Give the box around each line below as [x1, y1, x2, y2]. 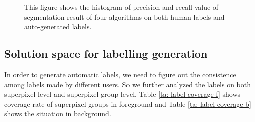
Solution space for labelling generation [4, 46, 208, 61]
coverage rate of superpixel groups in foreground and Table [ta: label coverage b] [4, 98, 251, 109]
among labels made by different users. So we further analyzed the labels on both [4, 79, 251, 89]
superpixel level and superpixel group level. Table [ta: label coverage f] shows [4, 89, 241, 99]
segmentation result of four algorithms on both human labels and [24, 11, 225, 22]
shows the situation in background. [4, 108, 111, 119]
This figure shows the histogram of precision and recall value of [24, 2, 219, 12]
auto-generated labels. [24, 21, 92, 32]
